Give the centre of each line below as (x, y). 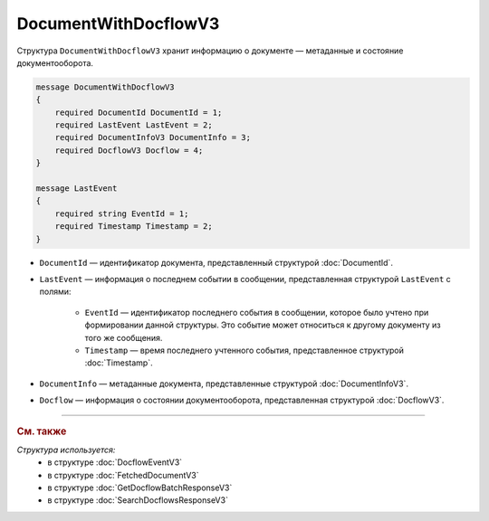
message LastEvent (77, 189)
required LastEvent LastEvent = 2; (134, 125)
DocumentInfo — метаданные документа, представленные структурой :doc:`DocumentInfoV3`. (224, 384)
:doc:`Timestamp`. (119, 363)
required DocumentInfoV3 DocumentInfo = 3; (153, 137)
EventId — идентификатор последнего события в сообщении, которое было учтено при (257, 312)
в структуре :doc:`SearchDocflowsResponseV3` (138, 500)
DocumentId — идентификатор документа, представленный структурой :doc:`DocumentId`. (216, 262)
